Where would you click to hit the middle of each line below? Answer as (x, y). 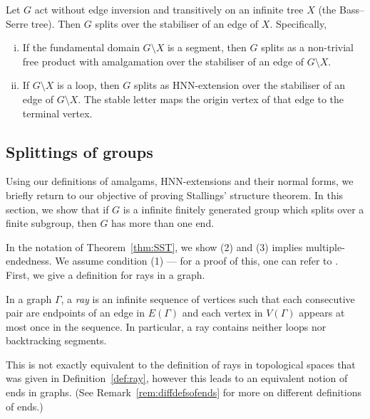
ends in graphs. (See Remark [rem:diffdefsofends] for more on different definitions (184, 392)
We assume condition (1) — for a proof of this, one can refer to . (197, 261)
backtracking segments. (56, 340)
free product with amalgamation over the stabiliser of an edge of (163, 61)
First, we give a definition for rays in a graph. (106, 274)
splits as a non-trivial (307, 47)
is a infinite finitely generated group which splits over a (243, 209)
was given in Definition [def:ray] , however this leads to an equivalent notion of (177, 378)
